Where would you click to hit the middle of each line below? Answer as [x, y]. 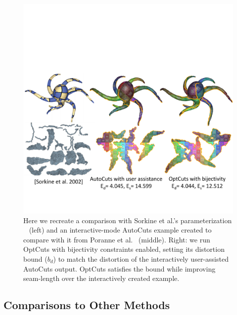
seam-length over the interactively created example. [101, 278]
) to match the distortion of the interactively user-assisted [141, 258]
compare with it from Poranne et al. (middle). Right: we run [117, 239]
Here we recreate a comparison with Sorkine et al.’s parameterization [128, 220]
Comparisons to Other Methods [87, 305]
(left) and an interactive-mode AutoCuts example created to [120, 230]
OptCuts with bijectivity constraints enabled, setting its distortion [124, 249]
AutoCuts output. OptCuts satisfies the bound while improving [119, 268]
